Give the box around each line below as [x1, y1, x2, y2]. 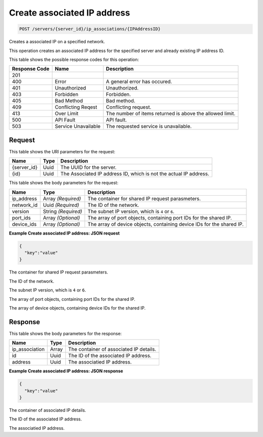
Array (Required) [43, 195, 81, 202]
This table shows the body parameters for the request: [9, 180, 119, 186]
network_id [12, 201, 38, 208]
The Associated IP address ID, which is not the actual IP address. [60, 170, 209, 177]
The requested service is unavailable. [106, 123, 192, 130]
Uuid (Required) [43, 201, 79, 208]
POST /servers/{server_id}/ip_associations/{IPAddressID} [19, 26, 161, 32]
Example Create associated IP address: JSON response [9, 368, 124, 374]
